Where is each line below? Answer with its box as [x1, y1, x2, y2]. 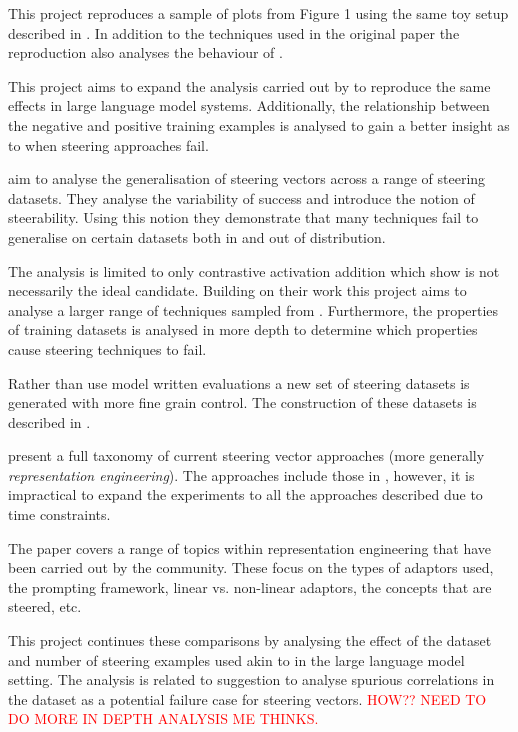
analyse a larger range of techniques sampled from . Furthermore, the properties [8, 299, 499, 320]
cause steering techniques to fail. [8, 338, 207, 359]
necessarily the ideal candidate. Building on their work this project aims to [8, 280, 467, 301]
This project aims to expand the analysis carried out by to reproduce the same [8, 75, 491, 96]
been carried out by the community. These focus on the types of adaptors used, [8, 557, 494, 578]
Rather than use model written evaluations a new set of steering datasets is [8, 372, 470, 393]
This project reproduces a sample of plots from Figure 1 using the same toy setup [8, 3, 509, 23]
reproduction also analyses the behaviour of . [8, 42, 283, 63]
